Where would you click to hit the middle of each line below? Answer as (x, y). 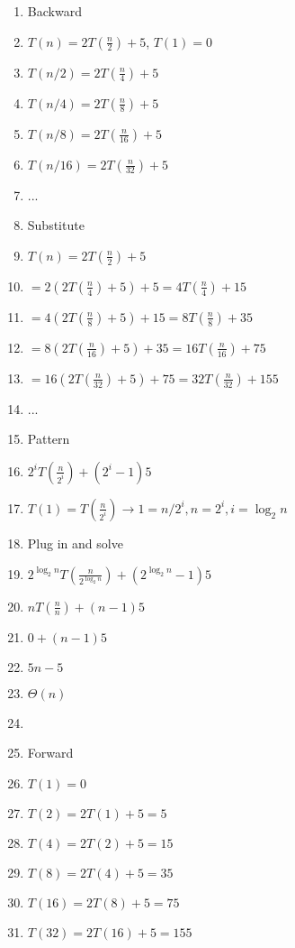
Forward (50, 753)
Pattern (49, 439)
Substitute (56, 225)
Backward (54, 11)
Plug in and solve (75, 543)
